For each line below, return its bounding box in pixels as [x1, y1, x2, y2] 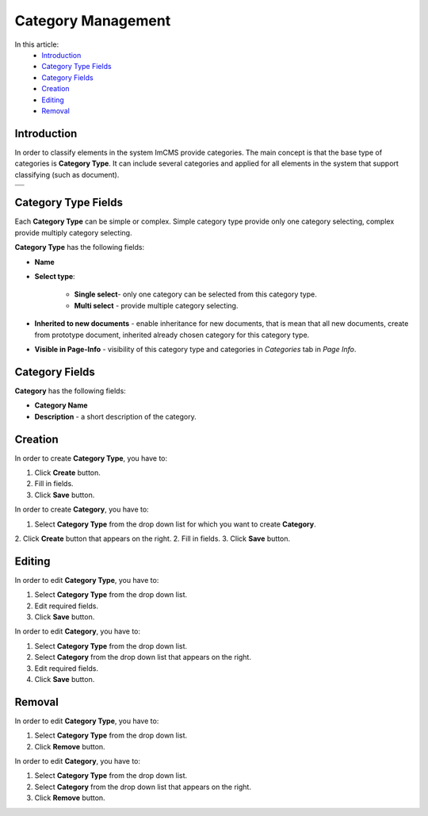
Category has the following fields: [14, 385, 126, 396]
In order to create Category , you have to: [14, 504, 150, 515]
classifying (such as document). [14, 170, 120, 179]
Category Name [34, 400, 88, 410]
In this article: [14, 40, 59, 49]
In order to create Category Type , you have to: [14, 453, 168, 463]
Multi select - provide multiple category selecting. [74, 301, 239, 310]
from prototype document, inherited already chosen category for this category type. [34, 330, 310, 339]
